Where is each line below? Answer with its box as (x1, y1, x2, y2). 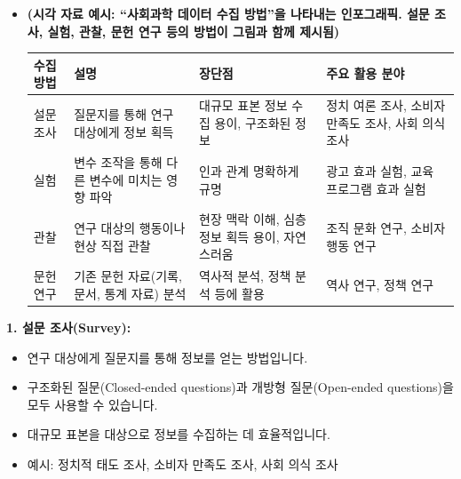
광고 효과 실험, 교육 (326, 161, 434, 180)
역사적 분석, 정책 (199, 267, 291, 285)
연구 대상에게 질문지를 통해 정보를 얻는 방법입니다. (27, 347, 308, 366)
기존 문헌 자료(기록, (74, 267, 182, 285)
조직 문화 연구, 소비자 (326, 218, 446, 236)
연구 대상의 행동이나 (74, 218, 186, 236)
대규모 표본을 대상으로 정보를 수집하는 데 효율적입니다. (27, 425, 330, 443)
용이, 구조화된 (214, 113, 291, 132)
